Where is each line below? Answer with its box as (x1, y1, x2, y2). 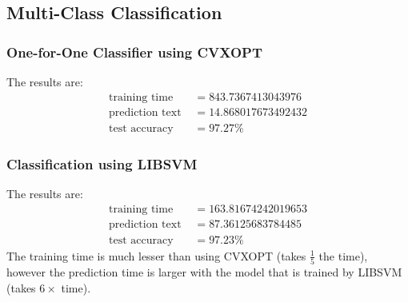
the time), (318, 247, 368, 264)
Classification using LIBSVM (6, 153, 198, 173)
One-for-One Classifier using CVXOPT (6, 42, 263, 62)
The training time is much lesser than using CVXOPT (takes (6, 247, 306, 264)
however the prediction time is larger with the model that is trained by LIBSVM (6, 263, 402, 280)
